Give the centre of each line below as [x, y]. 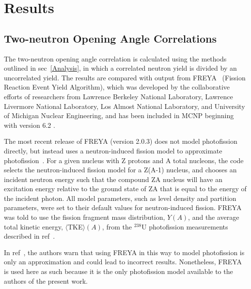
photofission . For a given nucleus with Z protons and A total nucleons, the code [124, 160]
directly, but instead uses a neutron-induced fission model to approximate [113, 150]
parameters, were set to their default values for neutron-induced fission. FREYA [123, 207]
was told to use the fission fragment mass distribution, [85, 217]
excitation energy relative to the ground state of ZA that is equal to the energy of [125, 189]
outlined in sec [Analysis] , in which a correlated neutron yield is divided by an [120, 68]
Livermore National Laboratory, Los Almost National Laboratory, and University [125, 106]
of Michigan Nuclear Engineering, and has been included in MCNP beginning [119, 115]
